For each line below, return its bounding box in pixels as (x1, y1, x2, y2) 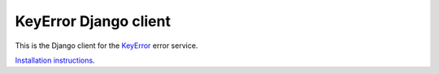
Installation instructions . (15, 55, 95, 65)
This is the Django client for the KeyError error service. (15, 41, 198, 50)
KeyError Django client (15, 12, 171, 30)
